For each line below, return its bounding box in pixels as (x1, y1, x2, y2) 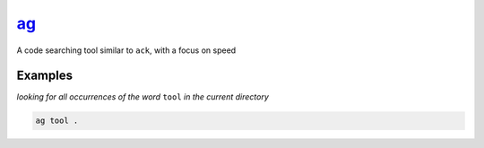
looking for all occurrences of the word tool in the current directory (16, 91, 269, 102)
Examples (16, 68, 73, 83)
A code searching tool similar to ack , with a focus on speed (16, 45, 237, 56)
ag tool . (35, 116, 79, 126)
